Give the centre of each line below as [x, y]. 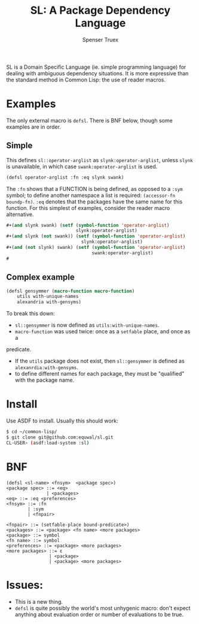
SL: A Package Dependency [100, 10]
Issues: [25, 585]
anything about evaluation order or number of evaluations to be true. [99, 614]
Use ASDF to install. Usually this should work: [62, 421]
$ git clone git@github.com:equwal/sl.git [60, 437]
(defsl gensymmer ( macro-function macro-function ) [71, 291]
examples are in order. [34, 127]
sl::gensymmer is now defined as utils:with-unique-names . [87, 325]
